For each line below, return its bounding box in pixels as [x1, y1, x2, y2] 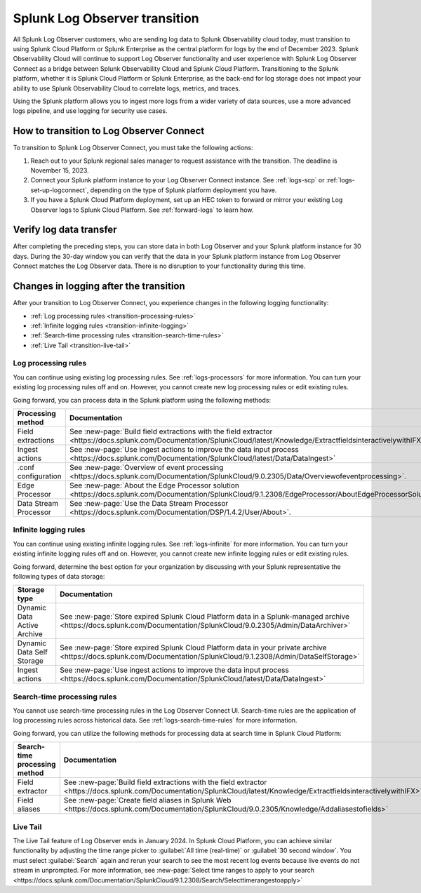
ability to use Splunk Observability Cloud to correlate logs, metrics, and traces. [13, 84, 241, 93]
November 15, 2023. [30, 166, 89, 175]
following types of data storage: [13, 572, 105, 580]
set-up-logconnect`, [30, 186, 89, 194]
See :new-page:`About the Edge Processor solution [69, 481, 240, 490]
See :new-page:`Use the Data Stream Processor [69, 499, 229, 508]
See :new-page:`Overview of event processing [69, 463, 224, 472]
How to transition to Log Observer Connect [13, 125, 205, 137]
